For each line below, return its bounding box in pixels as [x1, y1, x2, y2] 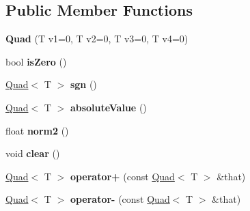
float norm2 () [5, 123, 69, 137]
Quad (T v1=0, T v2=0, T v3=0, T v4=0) [5, 31, 189, 46]
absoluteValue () [70, 100, 147, 114]
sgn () [70, 77, 97, 92]
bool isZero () [5, 54, 67, 68]
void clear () [5, 146, 60, 160]
